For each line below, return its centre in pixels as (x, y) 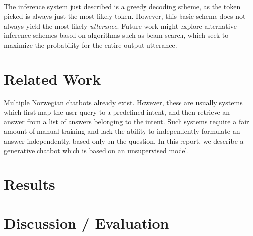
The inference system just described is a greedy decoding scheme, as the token (122, 6)
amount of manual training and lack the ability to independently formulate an (122, 131)
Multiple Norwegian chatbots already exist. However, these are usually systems (123, 102)
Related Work (53, 78)
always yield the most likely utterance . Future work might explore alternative (120, 25)
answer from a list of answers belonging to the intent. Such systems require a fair (126, 121)
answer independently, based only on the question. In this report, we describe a (124, 141)
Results (30, 184)
